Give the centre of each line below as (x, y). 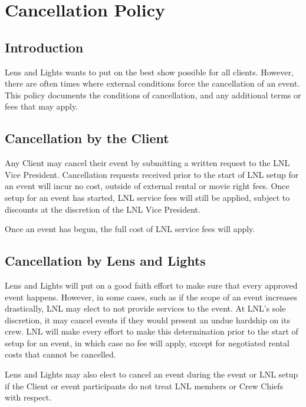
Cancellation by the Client (87, 138)
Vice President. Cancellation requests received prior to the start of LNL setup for (152, 174)
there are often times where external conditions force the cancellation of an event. (152, 83)
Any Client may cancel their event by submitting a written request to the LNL (147, 163)
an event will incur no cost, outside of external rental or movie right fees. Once (147, 186)
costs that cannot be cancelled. (60, 354)
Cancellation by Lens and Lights (105, 261)
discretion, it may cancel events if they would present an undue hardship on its (147, 320)
